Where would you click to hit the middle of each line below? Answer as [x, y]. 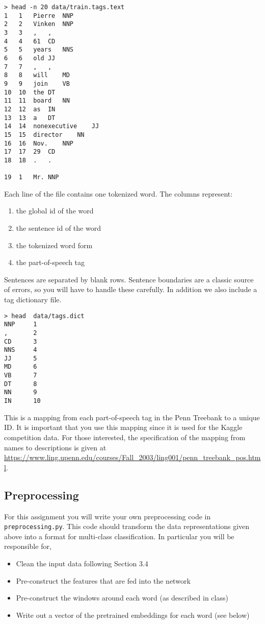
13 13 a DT [30, 118]
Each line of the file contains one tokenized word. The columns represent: [118, 193]
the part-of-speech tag [50, 262]
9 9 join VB [37, 83]
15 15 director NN [44, 135]
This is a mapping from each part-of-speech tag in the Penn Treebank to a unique [132, 417]
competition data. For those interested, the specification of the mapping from [125, 437]
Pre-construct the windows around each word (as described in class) [122, 598]
